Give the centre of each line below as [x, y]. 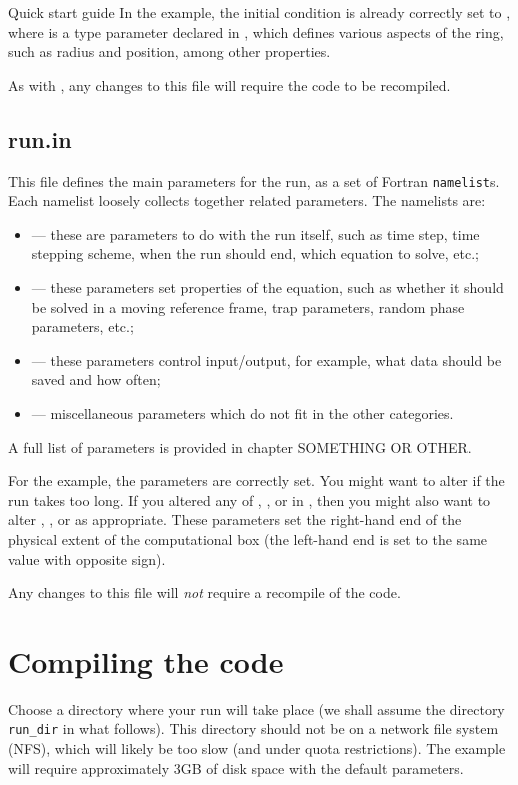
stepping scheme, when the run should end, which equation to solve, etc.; [255, 253]
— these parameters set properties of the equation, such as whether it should [267, 287]
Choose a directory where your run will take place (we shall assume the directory [256, 708]
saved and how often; [96, 379]
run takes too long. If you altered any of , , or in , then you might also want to [249, 499]
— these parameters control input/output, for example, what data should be [266, 359]
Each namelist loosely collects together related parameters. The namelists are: [247, 200]
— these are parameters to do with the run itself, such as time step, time [255, 233]
